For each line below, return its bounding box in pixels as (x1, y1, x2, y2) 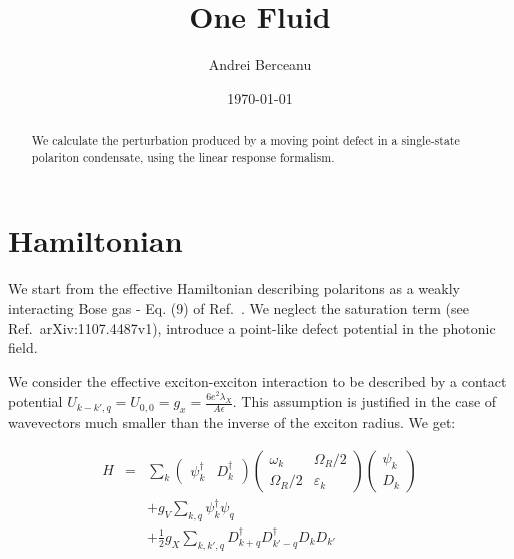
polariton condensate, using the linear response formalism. (31, 148, 335, 165)
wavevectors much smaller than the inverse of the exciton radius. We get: (8, 411, 456, 432)
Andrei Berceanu (208, 54, 312, 75)
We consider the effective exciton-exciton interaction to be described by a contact (8, 370, 507, 391)
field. (8, 337, 38, 358)
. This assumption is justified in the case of (232, 391, 497, 412)
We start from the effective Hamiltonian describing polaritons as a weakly (8, 278, 460, 299)
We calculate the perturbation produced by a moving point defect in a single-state (31, 132, 460, 149)
